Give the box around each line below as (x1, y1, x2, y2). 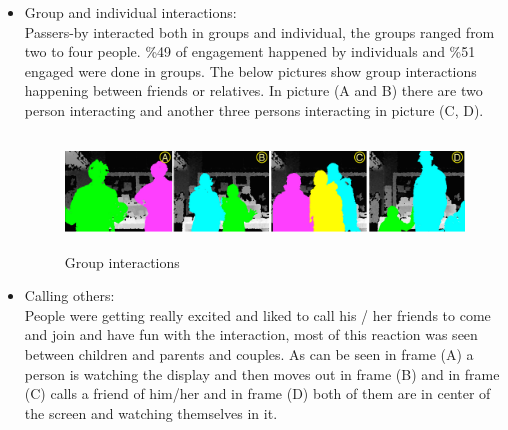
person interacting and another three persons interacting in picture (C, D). (24, 99, 484, 120)
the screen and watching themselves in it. (24, 402, 278, 423)
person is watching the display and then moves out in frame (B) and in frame (24, 363, 500, 384)
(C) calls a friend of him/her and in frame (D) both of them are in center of (24, 383, 491, 404)
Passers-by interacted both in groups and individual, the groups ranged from (24, 21, 495, 42)
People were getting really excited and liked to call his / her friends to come (24, 304, 491, 325)
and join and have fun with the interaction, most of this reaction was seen (24, 324, 478, 345)
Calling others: (24, 285, 115, 306)
